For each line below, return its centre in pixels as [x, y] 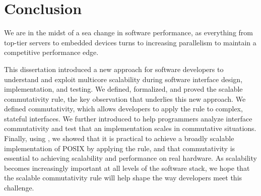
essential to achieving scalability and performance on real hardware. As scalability [130, 158]
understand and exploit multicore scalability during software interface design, [123, 79]
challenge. [19, 188]
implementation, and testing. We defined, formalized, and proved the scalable [123, 89]
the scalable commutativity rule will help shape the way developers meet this [123, 178]
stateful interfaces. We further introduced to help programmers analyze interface [128, 118]
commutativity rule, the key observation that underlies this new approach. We [125, 99]
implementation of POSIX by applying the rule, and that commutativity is [120, 148]
